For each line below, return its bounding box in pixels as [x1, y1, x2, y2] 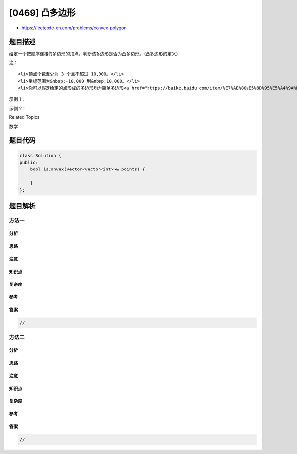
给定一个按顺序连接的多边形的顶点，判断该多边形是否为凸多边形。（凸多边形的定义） [9, 51, 181, 57]
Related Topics [9, 114, 40, 120]
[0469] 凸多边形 [9, 7, 76, 18]
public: [19, 159, 38, 165]
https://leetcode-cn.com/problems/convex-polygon [21, 25, 127, 31]
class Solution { [19, 153, 62, 158]
